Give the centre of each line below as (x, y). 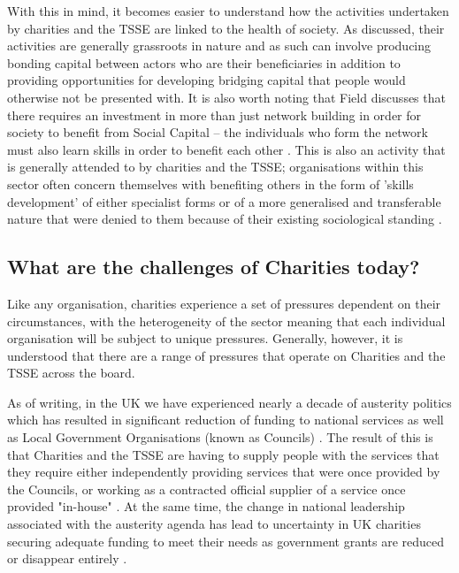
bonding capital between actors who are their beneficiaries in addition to (204, 62)
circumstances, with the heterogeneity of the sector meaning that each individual (226, 321)
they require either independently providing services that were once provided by (224, 472)
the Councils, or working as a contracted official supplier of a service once (207, 489)
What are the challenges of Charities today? (214, 267)
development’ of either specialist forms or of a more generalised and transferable (224, 201)
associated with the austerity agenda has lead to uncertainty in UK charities (214, 524)
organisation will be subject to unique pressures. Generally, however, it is (205, 338)
